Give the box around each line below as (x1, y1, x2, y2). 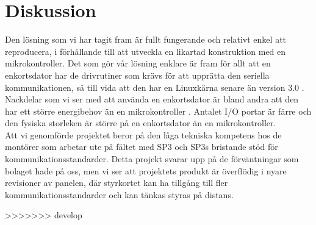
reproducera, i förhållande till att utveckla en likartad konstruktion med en (5, 45, 286, 57)
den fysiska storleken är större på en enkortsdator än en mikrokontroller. (5, 116, 276, 129)
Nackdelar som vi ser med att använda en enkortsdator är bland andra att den (5, 93, 299, 105)
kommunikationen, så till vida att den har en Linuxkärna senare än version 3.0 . (5, 80, 304, 93)
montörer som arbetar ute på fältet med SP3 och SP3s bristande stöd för (5, 140, 278, 153)
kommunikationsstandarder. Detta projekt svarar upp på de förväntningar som (5, 152, 299, 165)
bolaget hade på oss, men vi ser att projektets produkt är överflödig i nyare (5, 164, 287, 177)
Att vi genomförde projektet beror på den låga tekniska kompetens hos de (5, 128, 282, 141)
